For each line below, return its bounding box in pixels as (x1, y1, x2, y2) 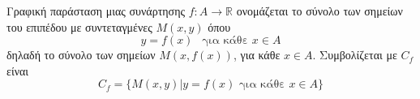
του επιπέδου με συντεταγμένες (6, 18, 152, 35)
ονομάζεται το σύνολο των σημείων (236, 2, 403, 19)
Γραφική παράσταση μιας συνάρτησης (6, 2, 186, 19)
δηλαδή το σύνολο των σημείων (6, 46, 156, 63)
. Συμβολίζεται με (312, 46, 397, 63)
